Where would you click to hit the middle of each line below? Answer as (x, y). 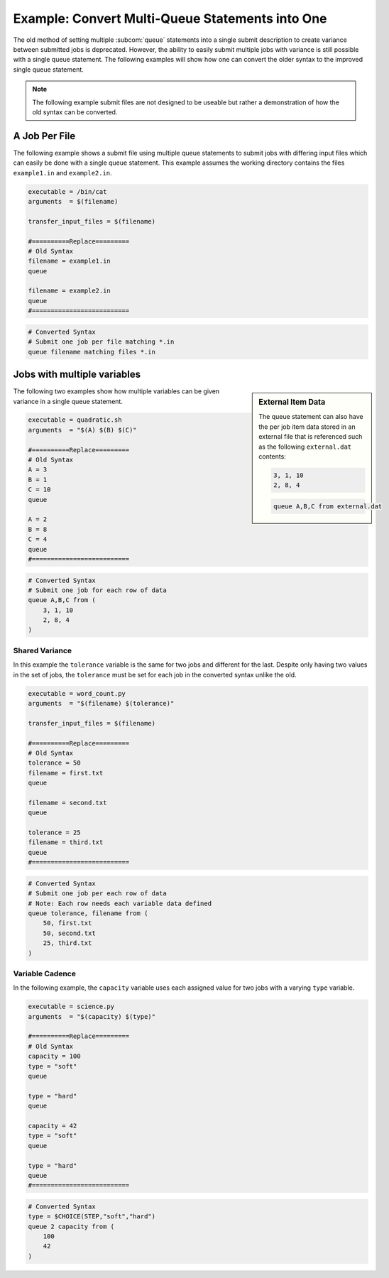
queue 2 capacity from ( (71, 1226)
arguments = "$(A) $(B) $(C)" (83, 430)
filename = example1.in (70, 261)
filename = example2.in (70, 291)
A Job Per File (44, 136)
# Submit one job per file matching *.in (101, 342)
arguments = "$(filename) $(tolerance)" (101, 703)
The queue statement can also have (311, 417)
